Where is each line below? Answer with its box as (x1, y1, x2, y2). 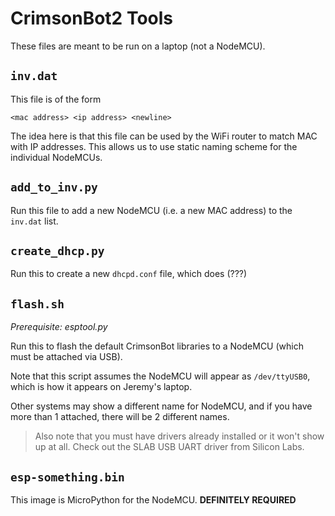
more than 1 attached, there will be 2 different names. (10, 411, 230, 423)
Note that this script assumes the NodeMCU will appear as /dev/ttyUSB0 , (10, 370, 311, 382)
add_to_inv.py (10, 180, 98, 195)
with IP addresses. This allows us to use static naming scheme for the (10, 140, 298, 152)
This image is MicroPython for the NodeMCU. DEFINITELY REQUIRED (10, 494, 297, 506)
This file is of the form (10, 93, 102, 105)
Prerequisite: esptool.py (10, 321, 108, 333)
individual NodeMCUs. (10, 151, 103, 163)
